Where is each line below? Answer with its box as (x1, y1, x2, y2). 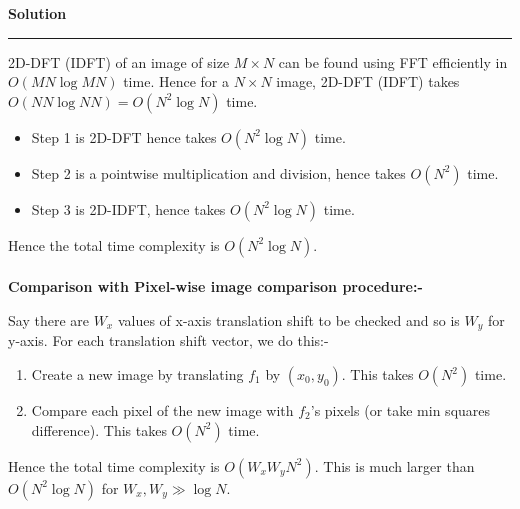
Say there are (8, 309, 89, 330)
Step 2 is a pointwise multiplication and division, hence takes (31, 162, 406, 183)
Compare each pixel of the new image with (31, 400, 294, 421)
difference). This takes (31, 419, 167, 440)
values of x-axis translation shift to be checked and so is (117, 309, 460, 330)
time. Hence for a (123, 71, 229, 92)
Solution (8, 3, 67, 23)
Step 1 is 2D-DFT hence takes (31, 126, 217, 147)
